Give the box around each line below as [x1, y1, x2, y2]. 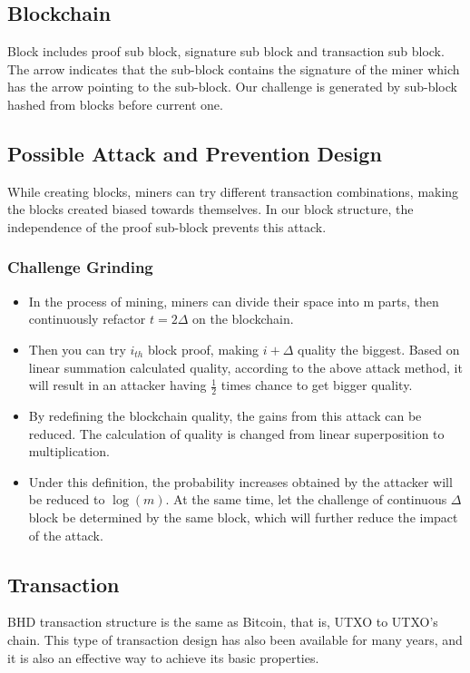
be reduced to [28, 490, 105, 509]
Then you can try [28, 339, 126, 358]
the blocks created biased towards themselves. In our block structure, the [7, 200, 414, 219]
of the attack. [28, 525, 103, 544]
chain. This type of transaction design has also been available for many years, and [7, 629, 463, 649]
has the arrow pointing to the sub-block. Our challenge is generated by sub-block [7, 77, 457, 96]
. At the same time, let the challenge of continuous [165, 490, 447, 509]
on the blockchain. [192, 309, 294, 328]
